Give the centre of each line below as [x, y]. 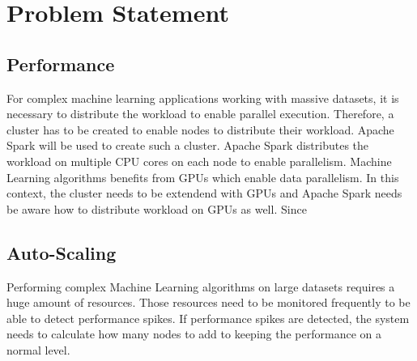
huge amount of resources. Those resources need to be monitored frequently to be [208, 302]
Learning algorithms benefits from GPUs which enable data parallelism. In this [203, 177]
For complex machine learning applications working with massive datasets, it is [203, 98]
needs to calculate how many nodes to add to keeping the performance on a [194, 334]
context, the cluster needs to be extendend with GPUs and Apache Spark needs [204, 193]
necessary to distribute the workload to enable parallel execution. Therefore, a [200, 114]
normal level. [38, 349]
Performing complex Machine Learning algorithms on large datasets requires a [201, 286]
